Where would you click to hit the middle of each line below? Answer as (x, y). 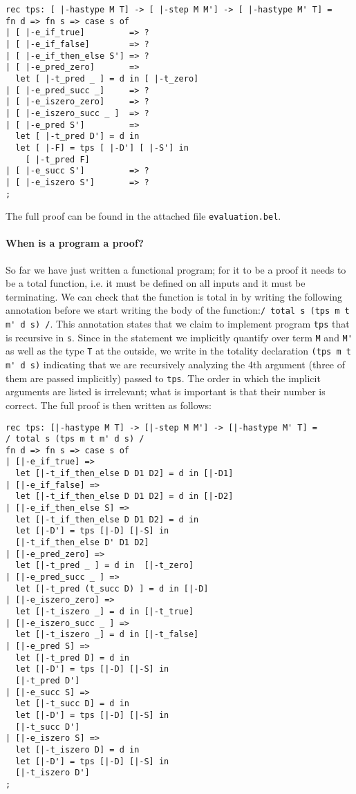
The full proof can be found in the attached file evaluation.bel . (143, 216)
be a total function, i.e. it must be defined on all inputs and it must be (156, 283)
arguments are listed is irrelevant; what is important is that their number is (166, 391)
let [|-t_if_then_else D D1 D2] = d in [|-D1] (124, 474)
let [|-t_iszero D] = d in (77, 749)
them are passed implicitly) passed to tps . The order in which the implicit (163, 378)
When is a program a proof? (75, 243)
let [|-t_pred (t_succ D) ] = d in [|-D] (112, 588)
